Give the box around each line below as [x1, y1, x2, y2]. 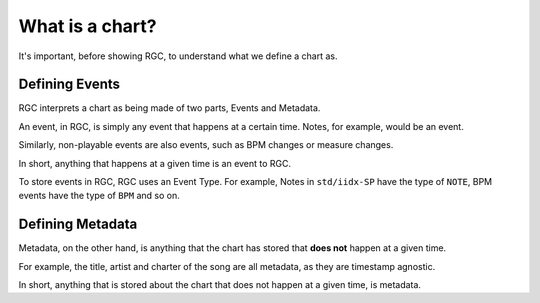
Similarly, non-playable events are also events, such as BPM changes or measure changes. [18, 139, 394, 151]
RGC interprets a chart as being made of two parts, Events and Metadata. [18, 102, 321, 114]
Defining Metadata [18, 216, 138, 233]
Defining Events [18, 76, 120, 93]
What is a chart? [18, 15, 157, 37]
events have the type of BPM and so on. [18, 190, 180, 202]
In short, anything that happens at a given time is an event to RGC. [18, 157, 292, 169]
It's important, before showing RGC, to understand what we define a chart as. [18, 50, 338, 62]
